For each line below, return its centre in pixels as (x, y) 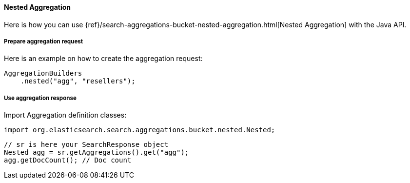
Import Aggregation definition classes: (65, 115)
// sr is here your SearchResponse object (86, 145)
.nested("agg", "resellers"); (78, 81)
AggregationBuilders (43, 73)
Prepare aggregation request (44, 41)
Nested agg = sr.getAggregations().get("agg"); (97, 152)
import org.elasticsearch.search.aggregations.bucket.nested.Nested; (140, 130)
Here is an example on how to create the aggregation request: (103, 59)
